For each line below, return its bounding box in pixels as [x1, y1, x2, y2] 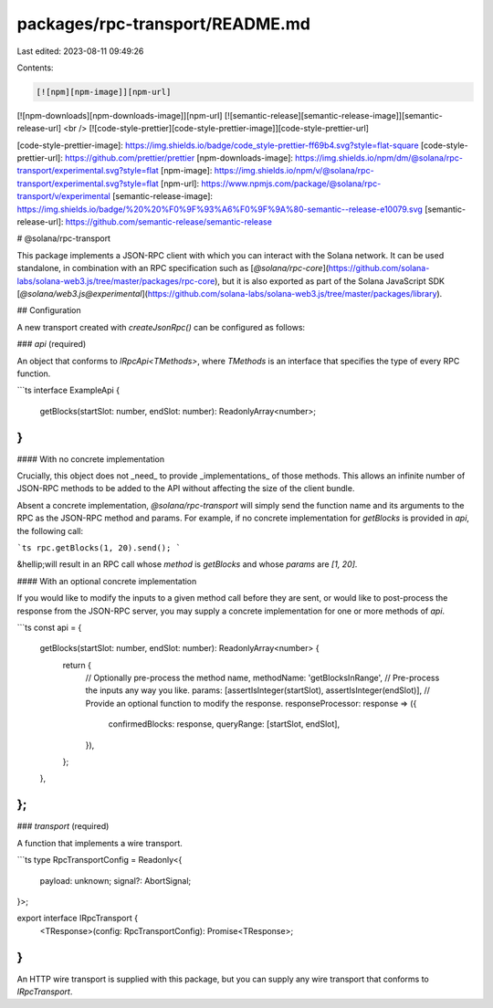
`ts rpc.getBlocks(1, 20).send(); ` [16, 542, 182, 552]
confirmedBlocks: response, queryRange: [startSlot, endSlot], [108, 719, 341, 730]
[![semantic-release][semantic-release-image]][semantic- [224, 110, 443, 121]
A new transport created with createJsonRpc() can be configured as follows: [16, 321, 306, 332]
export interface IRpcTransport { [16, 913, 139, 924]
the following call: [16, 525, 84, 536]
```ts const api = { [16, 622, 82, 633]
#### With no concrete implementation [16, 453, 165, 465]
